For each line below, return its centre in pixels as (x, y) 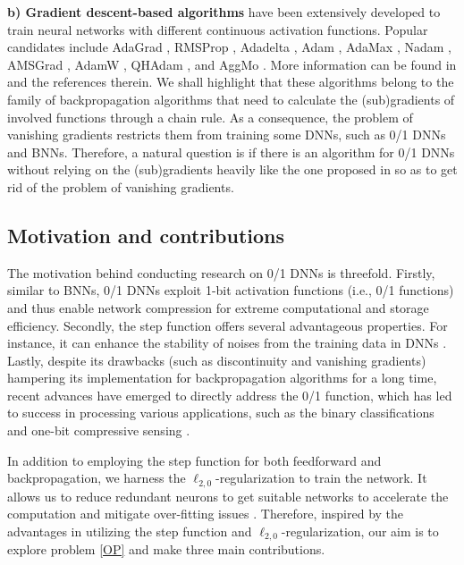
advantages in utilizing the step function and (130, 531)
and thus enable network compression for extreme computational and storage (218, 307)
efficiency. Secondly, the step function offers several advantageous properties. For (228, 325)
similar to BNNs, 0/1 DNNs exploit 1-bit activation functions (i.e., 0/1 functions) (231, 290)
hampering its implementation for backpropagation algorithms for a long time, (222, 378)
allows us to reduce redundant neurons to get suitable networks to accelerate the (228, 496)
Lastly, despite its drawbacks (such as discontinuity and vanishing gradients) (217, 360)
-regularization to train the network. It (321, 478)
